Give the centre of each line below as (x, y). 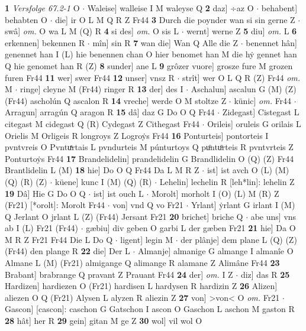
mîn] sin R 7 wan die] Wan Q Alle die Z (165, 42)
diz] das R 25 (265, 274)
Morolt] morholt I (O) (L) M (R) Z (215, 193)
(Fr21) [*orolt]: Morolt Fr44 (55, 205)
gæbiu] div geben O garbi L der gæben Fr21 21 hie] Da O (191, 228)
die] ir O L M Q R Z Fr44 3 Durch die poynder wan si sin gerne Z (175, 19)
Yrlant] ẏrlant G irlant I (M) (243, 205)
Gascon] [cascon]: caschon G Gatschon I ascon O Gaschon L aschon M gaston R (150, 309)
